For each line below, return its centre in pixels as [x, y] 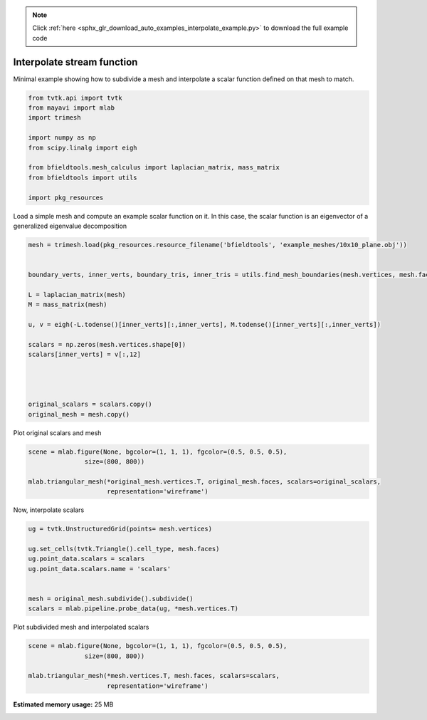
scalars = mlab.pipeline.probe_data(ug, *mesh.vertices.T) [133, 609]
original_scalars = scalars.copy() [90, 405]
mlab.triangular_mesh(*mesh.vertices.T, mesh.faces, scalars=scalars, [154, 676]
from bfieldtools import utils [83, 177]
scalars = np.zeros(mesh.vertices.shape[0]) [107, 344]
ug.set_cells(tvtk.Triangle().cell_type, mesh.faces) [124, 549]
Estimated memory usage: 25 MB [63, 704]
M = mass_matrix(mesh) [68, 305]
